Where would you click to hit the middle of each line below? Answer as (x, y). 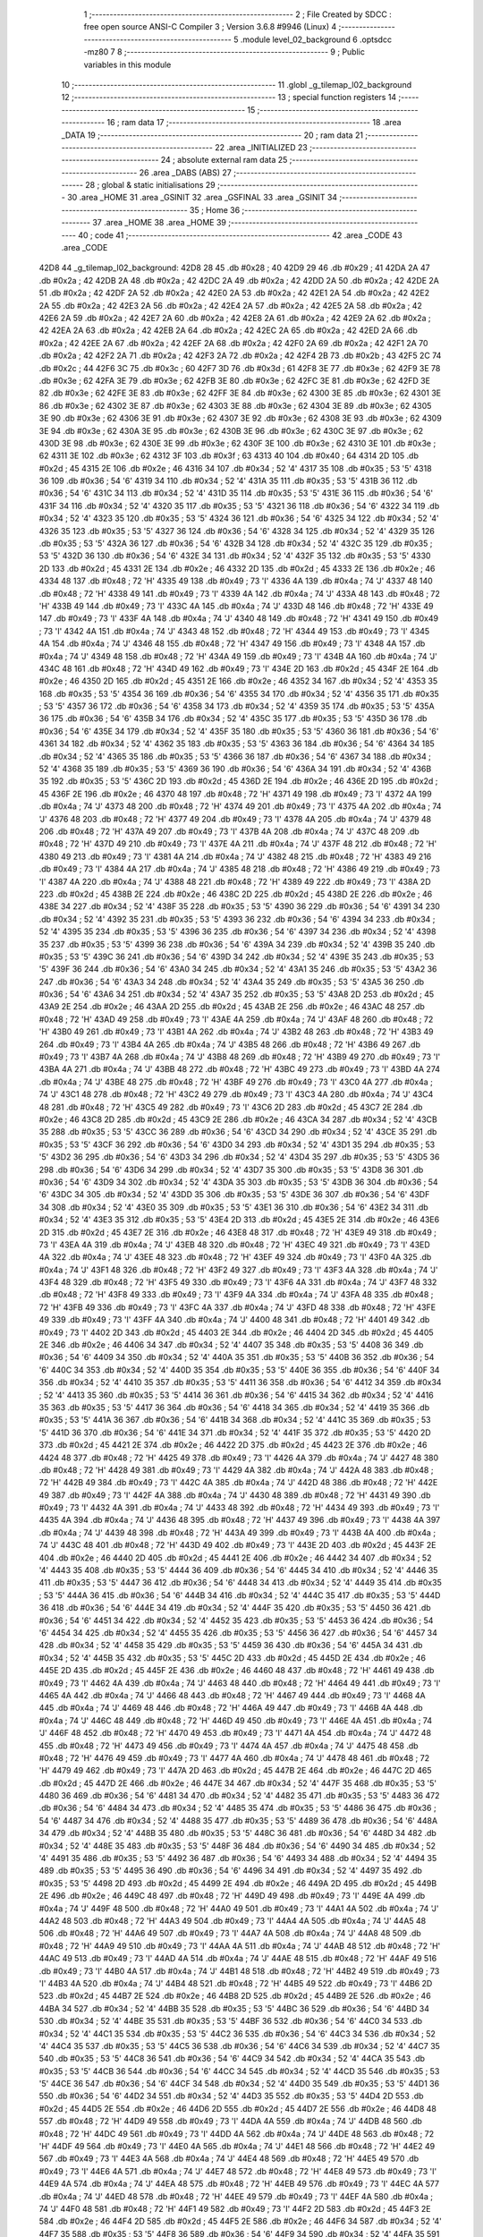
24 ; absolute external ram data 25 (224, 160)
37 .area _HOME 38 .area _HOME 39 (160, 223)
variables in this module (127, 64)
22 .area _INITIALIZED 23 (261, 147)
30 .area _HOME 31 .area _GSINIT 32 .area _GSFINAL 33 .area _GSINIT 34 (203, 198)
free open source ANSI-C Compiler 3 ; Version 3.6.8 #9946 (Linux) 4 (210, 27)
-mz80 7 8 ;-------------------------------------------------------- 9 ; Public (225, 52)
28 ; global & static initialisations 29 (151, 185)
